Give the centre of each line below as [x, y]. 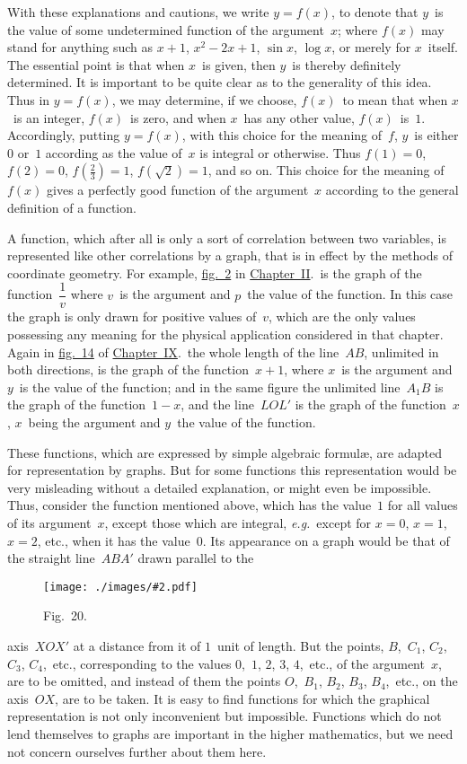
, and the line [217, 404]
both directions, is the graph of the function [128, 369]
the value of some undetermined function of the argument [166, 29]
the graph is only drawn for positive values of [132, 316]
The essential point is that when [96, 64]
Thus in [29, 99]
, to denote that [375, 12]
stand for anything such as [80, 47]
